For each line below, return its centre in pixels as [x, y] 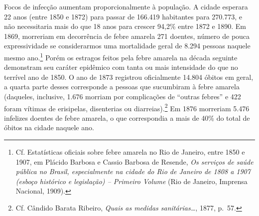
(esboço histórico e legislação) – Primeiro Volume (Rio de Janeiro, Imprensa [131, 181]
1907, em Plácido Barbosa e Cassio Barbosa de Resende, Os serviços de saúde [134, 161]
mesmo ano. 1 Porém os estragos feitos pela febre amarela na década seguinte [121, 56]
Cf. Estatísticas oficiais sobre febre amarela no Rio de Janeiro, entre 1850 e [130, 152]
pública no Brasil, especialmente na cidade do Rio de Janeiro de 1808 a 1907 [133, 171]
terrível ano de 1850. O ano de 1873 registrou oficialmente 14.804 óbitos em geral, [129, 77]
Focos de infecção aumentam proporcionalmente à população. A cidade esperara [126, 6]
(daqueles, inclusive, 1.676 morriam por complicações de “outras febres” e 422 [123, 96]
